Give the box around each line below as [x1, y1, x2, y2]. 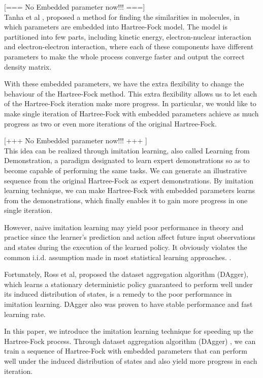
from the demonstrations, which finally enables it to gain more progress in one [4, 195, 248, 205]
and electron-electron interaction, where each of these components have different [4, 41, 254, 52]
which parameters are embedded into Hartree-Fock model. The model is [4, 21, 227, 32]
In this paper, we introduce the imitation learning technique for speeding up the [4, 326, 253, 336]
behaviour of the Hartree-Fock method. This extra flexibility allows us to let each [4, 88, 257, 99]
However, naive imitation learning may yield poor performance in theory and [4, 222, 244, 232]
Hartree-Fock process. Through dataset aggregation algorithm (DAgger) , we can [4, 335, 256, 346]
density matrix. [4, 61, 52, 72]
